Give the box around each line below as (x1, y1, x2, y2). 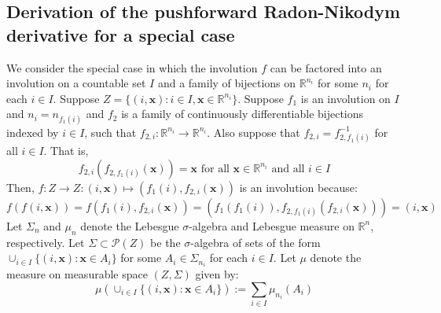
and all (271, 163, 305, 175)
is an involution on (300, 90, 391, 106)
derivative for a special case (6, 22, 235, 46)
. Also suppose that (207, 123, 300, 140)
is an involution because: (239, 179, 358, 195)
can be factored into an (270, 59, 382, 75)
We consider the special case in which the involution (6, 59, 258, 75)
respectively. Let (6, 234, 85, 250)
